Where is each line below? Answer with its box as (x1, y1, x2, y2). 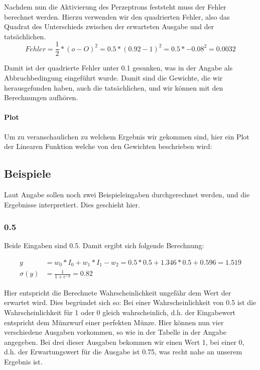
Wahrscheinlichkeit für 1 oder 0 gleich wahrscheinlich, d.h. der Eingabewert (4, 307, 236, 318)
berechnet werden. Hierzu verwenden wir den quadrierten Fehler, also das (4, 11, 230, 22)
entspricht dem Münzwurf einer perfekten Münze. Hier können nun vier (4, 317, 224, 327)
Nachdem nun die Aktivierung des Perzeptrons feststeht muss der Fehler (4, 2, 226, 12)
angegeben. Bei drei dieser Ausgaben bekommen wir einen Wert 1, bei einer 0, (4, 336, 244, 347)
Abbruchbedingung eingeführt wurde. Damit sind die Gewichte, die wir (4, 72, 223, 83)
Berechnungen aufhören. (4, 92, 78, 103)
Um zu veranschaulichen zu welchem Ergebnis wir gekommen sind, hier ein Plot (4, 131, 249, 141)
